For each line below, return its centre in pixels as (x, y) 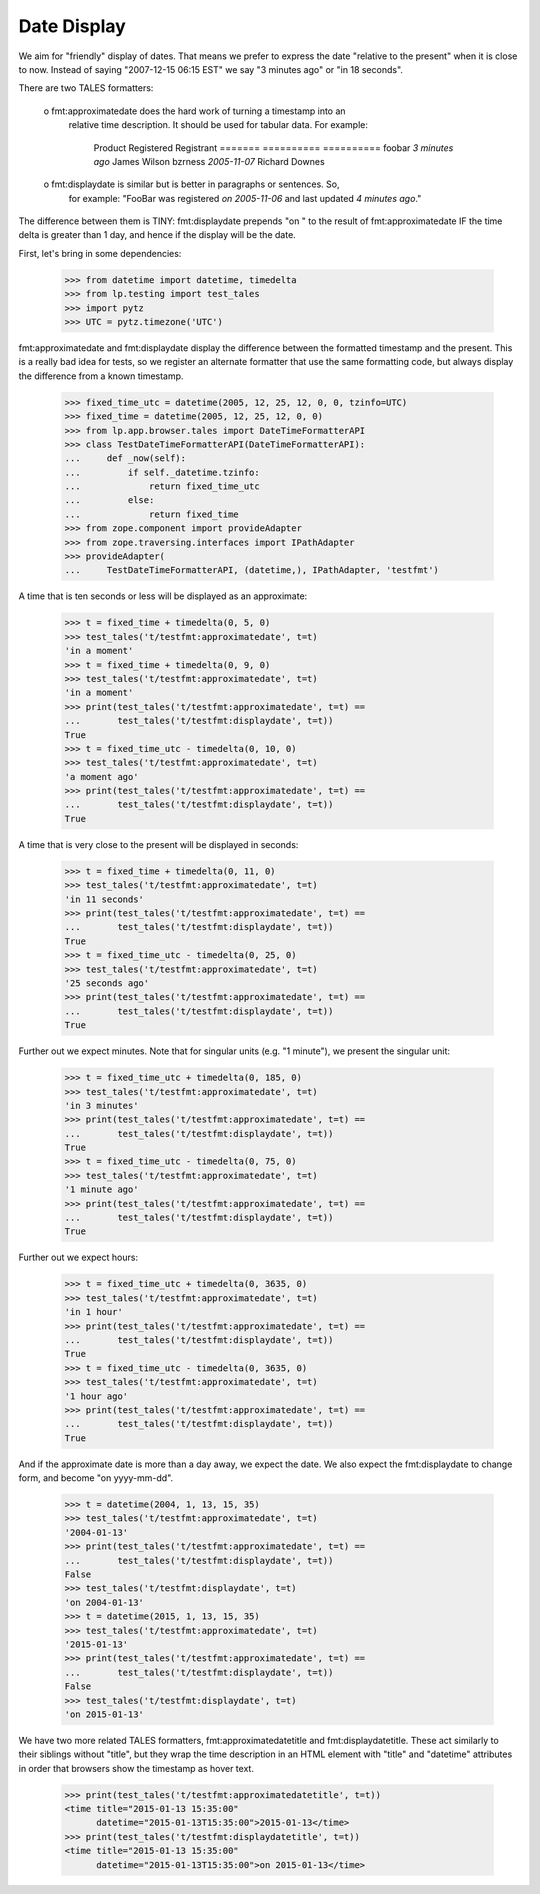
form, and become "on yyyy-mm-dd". (96, 1478)
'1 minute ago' (101, 1189)
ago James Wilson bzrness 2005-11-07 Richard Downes (209, 161)
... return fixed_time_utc (162, 486)
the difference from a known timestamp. (101, 376)
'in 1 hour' (94, 1312)
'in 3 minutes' (101, 1105)
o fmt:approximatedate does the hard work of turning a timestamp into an (194, 111)
